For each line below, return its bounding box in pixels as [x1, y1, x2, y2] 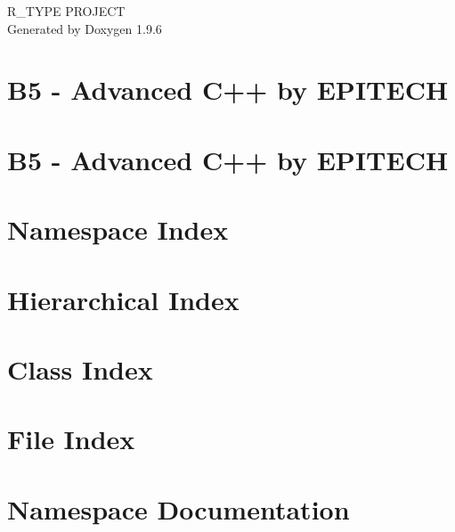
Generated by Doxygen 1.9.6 [7, 19, 162, 37]
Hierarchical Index [7, 281, 240, 317]
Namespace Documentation [7, 490, 350, 527]
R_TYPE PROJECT [7, 2, 126, 20]
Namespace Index [7, 211, 229, 248]
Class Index [7, 350, 153, 387]
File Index [7, 421, 135, 457]
